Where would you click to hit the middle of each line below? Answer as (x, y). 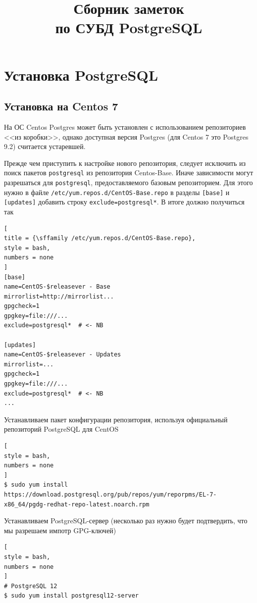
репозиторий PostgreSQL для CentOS (61, 429)
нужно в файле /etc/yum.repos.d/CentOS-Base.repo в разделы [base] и (117, 192)
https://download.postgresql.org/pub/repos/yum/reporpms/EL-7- (110, 494)
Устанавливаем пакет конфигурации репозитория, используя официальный (116, 419)
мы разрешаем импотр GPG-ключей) (60, 530)
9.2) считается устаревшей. (45, 146)
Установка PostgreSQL (81, 75)
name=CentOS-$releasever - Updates (63, 355)
